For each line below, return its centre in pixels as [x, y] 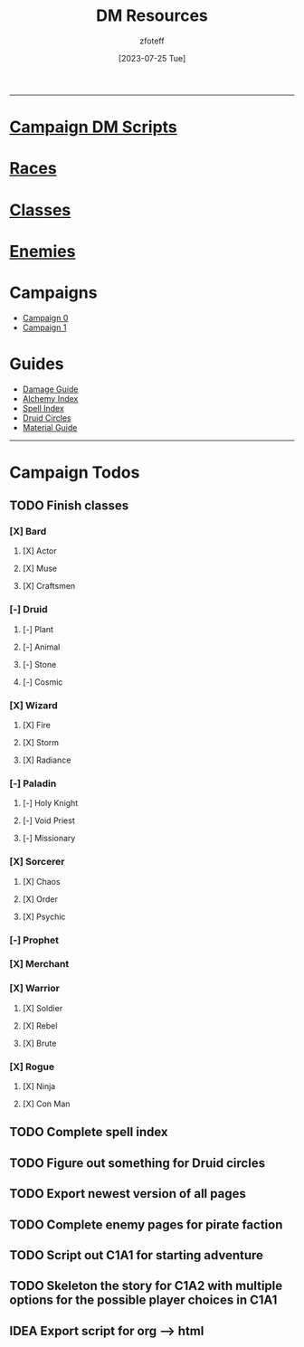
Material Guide [50, 427]
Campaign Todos [75, 472]
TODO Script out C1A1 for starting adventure [137, 1255]
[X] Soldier [43, 1008]
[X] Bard [28, 532]
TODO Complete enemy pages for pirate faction [146, 1224]
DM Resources [152, 16]
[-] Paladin [33, 783]
